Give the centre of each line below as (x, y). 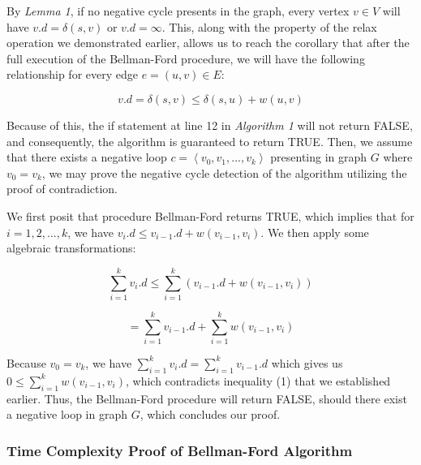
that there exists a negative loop (87, 157)
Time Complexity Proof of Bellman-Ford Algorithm (180, 450)
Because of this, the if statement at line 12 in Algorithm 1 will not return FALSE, (210, 125)
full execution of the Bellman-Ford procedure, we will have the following (186, 58)
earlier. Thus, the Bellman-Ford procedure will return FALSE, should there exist (207, 398)
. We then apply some (315, 232)
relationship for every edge (72, 74)
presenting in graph (319, 157)
